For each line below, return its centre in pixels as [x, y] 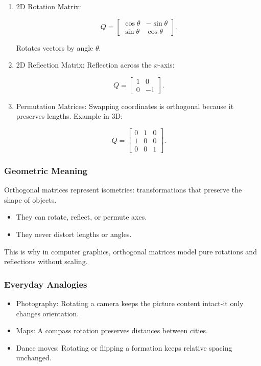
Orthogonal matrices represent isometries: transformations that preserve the [123, 190]
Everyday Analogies [46, 284]
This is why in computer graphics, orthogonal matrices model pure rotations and [130, 251]
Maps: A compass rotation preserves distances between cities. [112, 330]
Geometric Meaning [46, 170]
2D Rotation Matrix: [49, 6]
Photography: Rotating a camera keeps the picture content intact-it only [130, 303]
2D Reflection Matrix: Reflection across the [84, 65]
